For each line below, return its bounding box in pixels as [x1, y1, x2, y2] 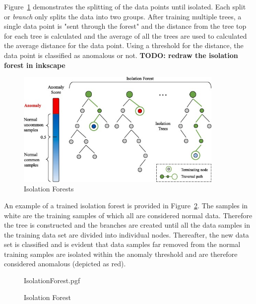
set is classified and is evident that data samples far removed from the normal [4, 239, 241, 249]
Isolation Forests [24, 183, 74, 194]
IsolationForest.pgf [24, 275, 80, 286]
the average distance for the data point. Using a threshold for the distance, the [4, 40, 244, 51]
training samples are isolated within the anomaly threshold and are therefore [4, 248, 238, 259]
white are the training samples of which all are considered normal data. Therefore [4, 210, 253, 220]
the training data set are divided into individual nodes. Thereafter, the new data [4, 229, 249, 240]
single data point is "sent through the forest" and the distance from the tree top [4, 21, 247, 31]
